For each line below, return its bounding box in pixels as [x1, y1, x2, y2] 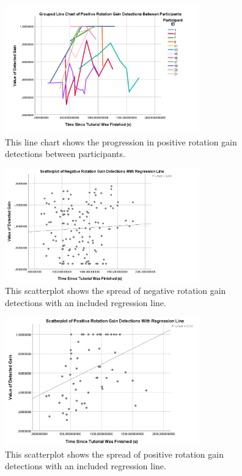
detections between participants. [5, 147, 125, 160]
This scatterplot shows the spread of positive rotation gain [5, 447, 224, 460]
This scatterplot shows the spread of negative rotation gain [5, 284, 226, 297]
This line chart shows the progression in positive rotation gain [5, 135, 237, 148]
